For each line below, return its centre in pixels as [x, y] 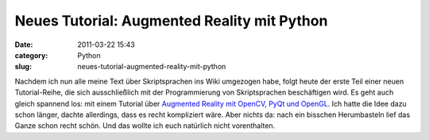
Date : [24, 45]
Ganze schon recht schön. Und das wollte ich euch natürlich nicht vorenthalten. [145, 126]
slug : [23, 67]
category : [31, 55]
